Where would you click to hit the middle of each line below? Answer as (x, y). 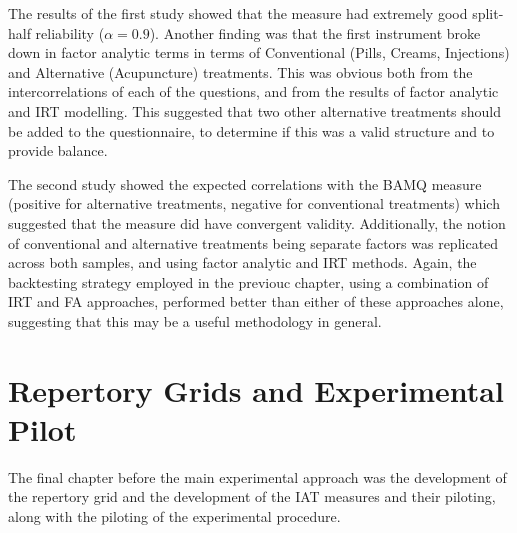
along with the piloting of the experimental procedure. (174, 516)
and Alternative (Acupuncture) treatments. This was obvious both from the (240, 71)
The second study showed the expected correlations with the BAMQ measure (245, 183)
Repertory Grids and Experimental (256, 389)
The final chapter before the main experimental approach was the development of (257, 476)
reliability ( (70, 32)
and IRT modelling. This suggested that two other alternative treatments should (255, 110)
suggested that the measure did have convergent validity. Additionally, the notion (257, 222)
